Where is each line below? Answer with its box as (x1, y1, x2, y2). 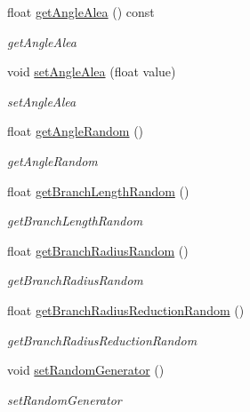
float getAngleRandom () (7, 122, 144, 140)
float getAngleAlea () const (7, 3, 155, 20)
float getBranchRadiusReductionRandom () (7, 300, 245, 319)
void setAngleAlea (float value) (7, 62, 176, 81)
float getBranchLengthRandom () (7, 181, 190, 200)
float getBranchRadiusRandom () (7, 241, 189, 259)
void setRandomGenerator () (7, 360, 165, 379)
